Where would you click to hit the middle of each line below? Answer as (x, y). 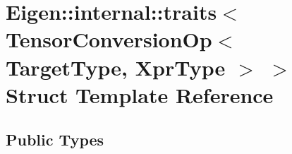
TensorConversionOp (109, 39)
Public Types (55, 140)
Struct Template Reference (140, 94)
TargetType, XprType (116, 67)
